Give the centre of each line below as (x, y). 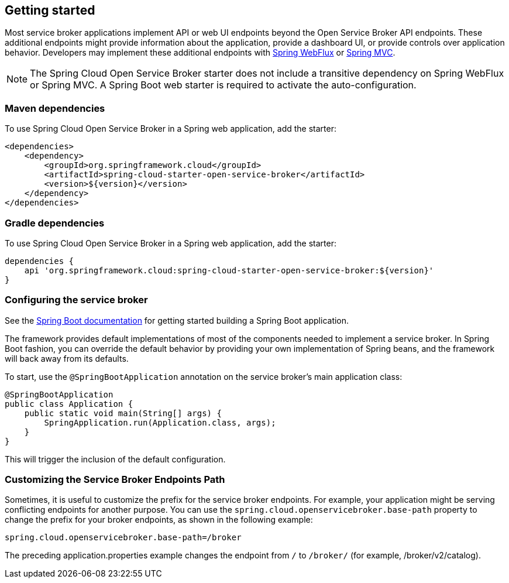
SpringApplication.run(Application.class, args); (160, 422)
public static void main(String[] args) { (123, 413)
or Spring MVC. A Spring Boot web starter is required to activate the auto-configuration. (223, 85)
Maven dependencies (55, 108)
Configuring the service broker (76, 300)
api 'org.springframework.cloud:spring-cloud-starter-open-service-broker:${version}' (229, 270)
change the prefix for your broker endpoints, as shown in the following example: (159, 520)
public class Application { (69, 404)
